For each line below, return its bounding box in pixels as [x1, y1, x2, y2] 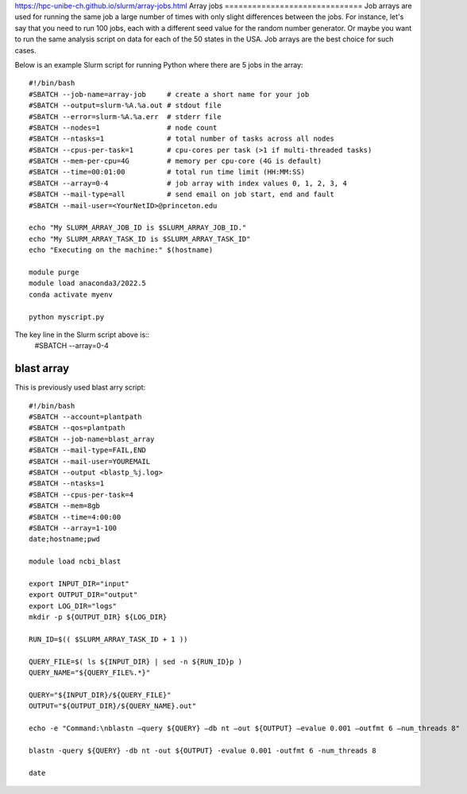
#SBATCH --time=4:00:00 [29, 513, 122, 521]
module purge [29, 267, 79, 277]
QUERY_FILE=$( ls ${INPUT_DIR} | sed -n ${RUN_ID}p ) [29, 657, 242, 666]
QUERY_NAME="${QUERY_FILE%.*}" [29, 668, 151, 677]
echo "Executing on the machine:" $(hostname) [29, 246, 214, 254]
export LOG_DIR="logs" [29, 601, 118, 610]
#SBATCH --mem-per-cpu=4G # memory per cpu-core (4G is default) [29, 157, 322, 166]
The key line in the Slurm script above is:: [14, 330, 150, 339]
